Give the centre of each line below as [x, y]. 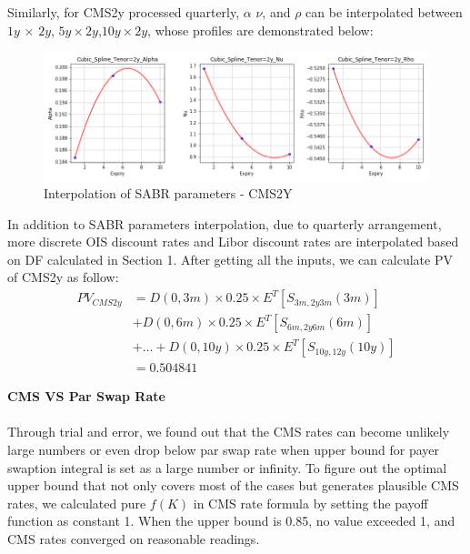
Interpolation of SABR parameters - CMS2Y [168, 193]
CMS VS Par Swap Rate [86, 396]
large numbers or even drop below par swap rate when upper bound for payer [223, 449]
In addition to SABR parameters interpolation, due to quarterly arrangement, [225, 223]
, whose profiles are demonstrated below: [260, 30]
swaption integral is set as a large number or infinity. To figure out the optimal [227, 467]
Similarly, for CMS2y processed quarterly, [124, 12]
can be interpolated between [384, 12]
